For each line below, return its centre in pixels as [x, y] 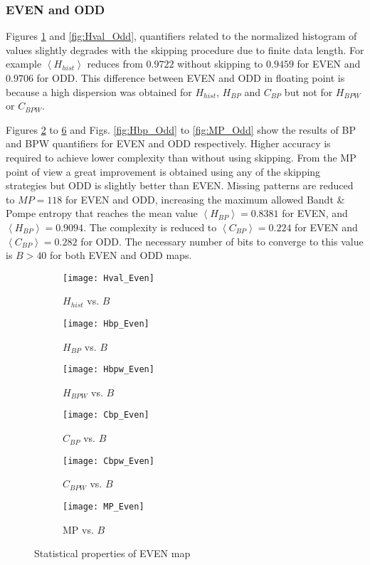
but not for [308, 91]
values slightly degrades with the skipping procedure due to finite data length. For [185, 49]
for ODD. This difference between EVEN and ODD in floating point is [191, 78]
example [24, 64]
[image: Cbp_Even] [106, 415]
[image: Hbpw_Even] [109, 370]
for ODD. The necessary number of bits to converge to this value [222, 241]
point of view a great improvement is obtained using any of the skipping [163, 171]
